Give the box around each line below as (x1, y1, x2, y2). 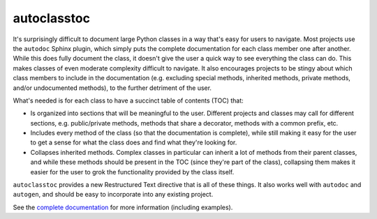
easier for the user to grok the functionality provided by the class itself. (30, 167, 235, 176)
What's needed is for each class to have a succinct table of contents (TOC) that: (13, 96, 244, 105)
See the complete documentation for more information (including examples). (13, 203, 233, 211)
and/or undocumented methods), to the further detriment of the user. (13, 84, 212, 92)
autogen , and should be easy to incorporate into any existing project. (13, 190, 214, 199)
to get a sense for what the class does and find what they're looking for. (30, 138, 237, 146)
